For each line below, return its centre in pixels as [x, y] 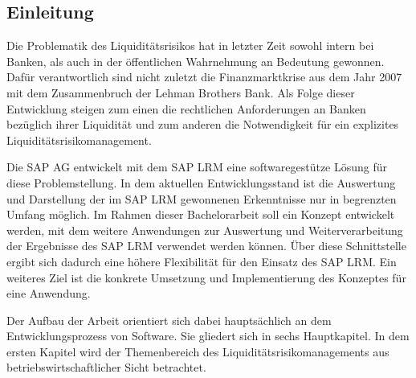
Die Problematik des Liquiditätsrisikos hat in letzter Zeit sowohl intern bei [190, 45]
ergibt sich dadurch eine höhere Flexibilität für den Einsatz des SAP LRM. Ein [202, 261]
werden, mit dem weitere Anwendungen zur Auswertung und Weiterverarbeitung [205, 230]
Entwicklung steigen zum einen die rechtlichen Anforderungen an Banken [186, 108]
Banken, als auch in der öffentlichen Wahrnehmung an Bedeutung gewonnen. [196, 61]
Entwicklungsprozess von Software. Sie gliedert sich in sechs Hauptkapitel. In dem [208, 336]
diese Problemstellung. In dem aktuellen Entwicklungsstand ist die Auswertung [201, 182]
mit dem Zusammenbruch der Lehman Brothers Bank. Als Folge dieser [181, 92]
